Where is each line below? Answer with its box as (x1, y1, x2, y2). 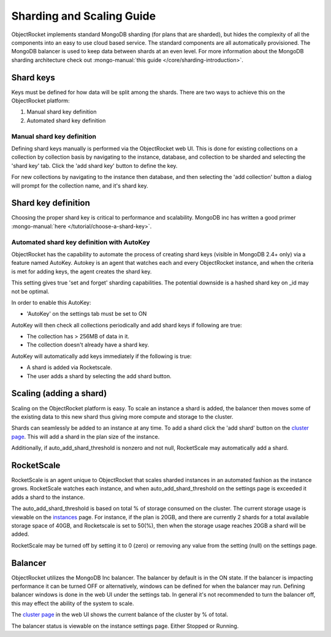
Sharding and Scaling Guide (11, 9, 156, 23)
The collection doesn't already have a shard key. (26, 341, 150, 349)
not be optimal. (11, 288, 50, 295)
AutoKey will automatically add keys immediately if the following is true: (11, 353, 192, 360)
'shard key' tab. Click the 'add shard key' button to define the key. (11, 162, 178, 169)
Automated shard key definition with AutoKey (11, 238, 150, 246)
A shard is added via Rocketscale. (26, 364, 113, 371)
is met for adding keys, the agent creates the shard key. (11, 267, 152, 275)
